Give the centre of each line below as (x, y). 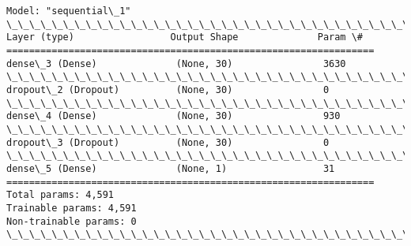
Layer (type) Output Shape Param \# (185, 37)
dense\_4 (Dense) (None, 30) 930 (173, 116)
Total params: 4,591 (60, 195)
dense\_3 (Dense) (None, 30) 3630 (176, 63)
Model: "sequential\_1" (69, 11)
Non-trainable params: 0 (72, 221)
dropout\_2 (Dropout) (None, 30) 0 (168, 89)
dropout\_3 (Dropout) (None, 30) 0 (168, 142)
